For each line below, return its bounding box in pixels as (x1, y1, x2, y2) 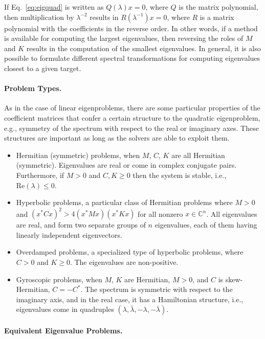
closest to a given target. (4, 62, 81, 73)
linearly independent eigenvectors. (16, 229, 122, 240)
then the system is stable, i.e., (132, 169, 227, 180)
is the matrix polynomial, (179, 2, 258, 12)
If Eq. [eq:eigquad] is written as (4, 2, 104, 12)
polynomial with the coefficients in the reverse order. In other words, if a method (4, 22, 258, 33)
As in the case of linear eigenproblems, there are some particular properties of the (4, 102, 260, 113)
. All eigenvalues (206, 208, 257, 219)
